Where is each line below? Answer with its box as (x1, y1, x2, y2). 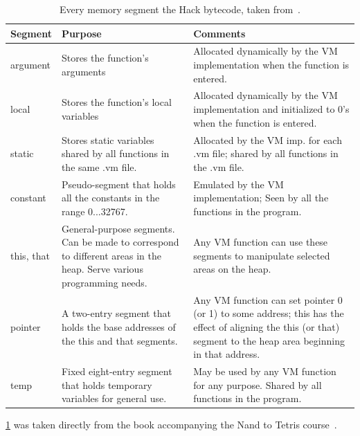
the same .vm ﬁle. (61, 159, 137, 174)
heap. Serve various (61, 262, 143, 276)
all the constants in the (61, 190, 160, 205)
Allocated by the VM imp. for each (193, 132, 342, 147)
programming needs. (61, 275, 147, 289)
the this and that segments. (61, 333, 178, 347)
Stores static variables (61, 132, 154, 147)
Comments (193, 26, 246, 40)
